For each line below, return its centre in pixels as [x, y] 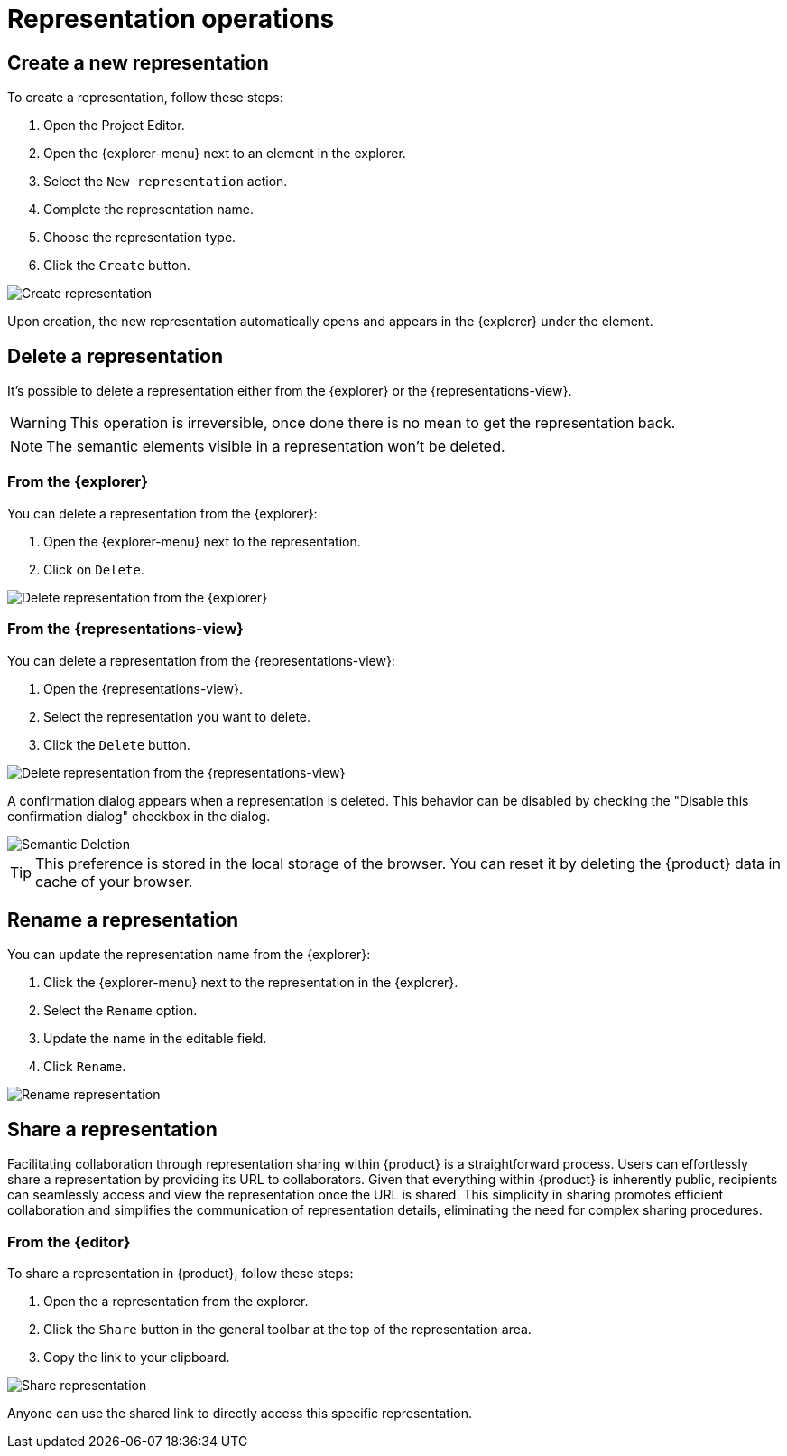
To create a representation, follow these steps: [145, 98]
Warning [38, 423]
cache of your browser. [114, 881]
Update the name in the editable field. [155, 1039]
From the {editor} [69, 1241]
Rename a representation [123, 919]
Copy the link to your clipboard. [137, 1357]
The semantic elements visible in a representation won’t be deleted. [276, 447]
